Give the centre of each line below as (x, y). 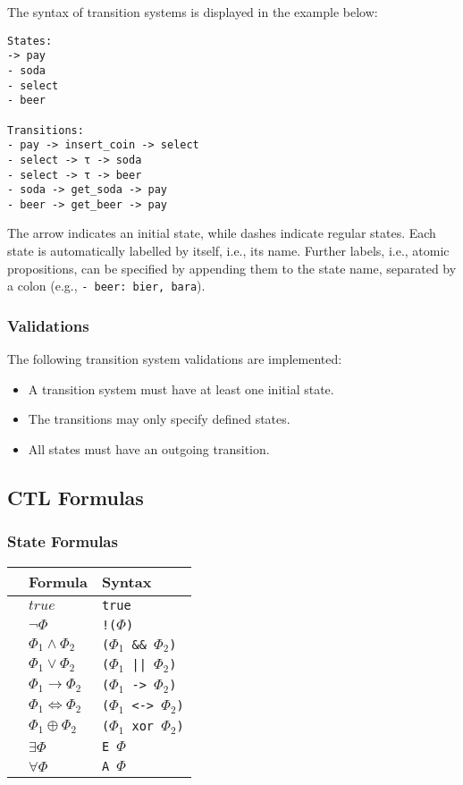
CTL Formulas (76, 497)
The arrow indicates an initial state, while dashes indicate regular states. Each (222, 233)
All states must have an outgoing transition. (149, 448)
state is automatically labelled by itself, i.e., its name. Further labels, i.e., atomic (228, 251)
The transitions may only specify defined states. (159, 419)
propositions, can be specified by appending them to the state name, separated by (232, 268)
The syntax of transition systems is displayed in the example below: (193, 12)
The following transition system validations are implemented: (175, 359)
